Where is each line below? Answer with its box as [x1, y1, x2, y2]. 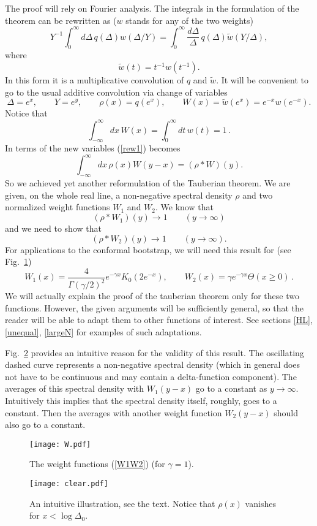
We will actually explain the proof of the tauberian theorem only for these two [5, 289, 299, 302]
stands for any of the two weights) [125, 13, 253, 26]
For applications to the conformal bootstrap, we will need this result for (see [5, 243, 291, 256]
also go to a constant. [5, 418, 86, 431]
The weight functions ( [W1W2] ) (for [29, 457, 165, 470]
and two [242, 188, 273, 201]
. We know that [155, 200, 214, 213]
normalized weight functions [5, 200, 110, 213]
